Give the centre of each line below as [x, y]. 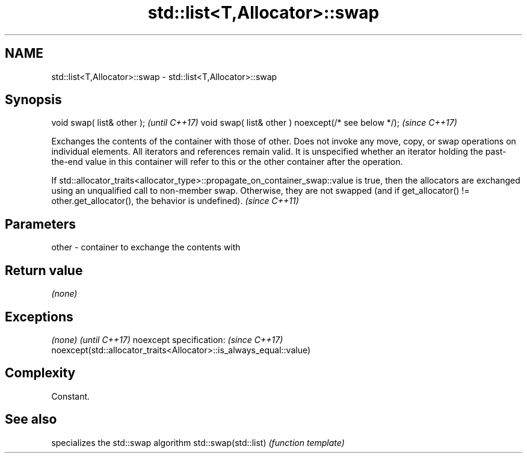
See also [31, 419]
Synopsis [33, 100]
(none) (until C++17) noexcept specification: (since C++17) [167, 339]
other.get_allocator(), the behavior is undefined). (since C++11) [175, 201]
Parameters [40, 224]
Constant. [71, 396]
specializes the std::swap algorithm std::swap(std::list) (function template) [198, 442]
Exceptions [39, 317]
